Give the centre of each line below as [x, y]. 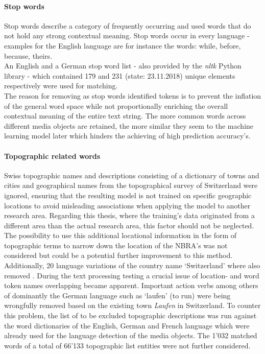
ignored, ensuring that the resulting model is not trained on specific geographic [128, 195]
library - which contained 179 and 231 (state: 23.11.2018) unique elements [120, 75]
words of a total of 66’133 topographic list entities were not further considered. [127, 345]
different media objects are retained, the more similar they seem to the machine [129, 125]
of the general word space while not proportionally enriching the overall [116, 105]
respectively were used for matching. [61, 86]
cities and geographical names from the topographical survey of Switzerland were [131, 185]
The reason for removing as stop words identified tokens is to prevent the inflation [133, 95]
